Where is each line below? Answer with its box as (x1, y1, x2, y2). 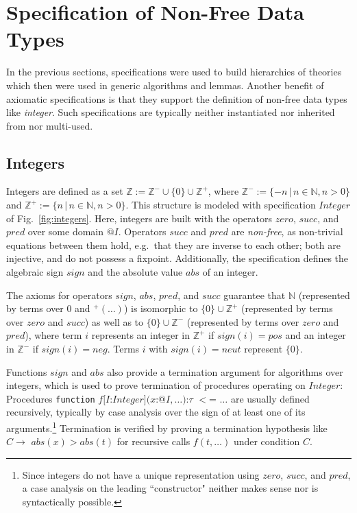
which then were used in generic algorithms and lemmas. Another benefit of (6, 77, 324, 92)
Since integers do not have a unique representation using (22, 467, 260, 481)
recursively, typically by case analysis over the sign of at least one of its (6, 405, 306, 419)
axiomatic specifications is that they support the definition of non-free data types (6, 91, 347, 106)
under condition (233, 434, 300, 449)
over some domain (27, 224, 104, 239)
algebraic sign (6, 265, 64, 279)
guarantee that (223, 287, 286, 302)
